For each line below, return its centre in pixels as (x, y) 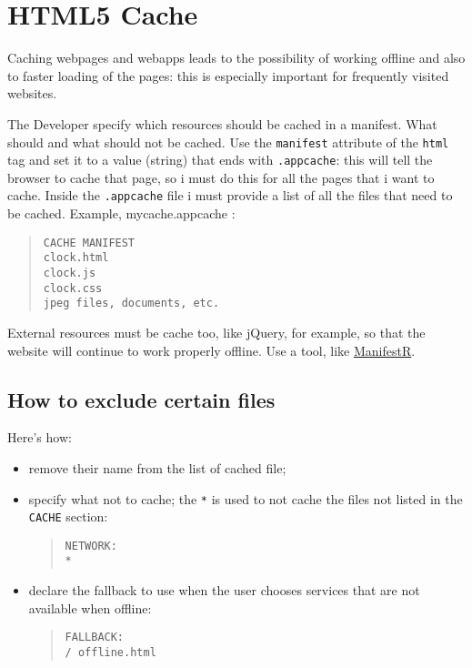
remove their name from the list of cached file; (157, 467)
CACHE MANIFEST (89, 243)
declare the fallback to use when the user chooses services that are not (224, 590)
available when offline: (90, 607)
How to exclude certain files (141, 399)
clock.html (76, 258)
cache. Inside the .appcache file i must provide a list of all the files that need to (230, 195)
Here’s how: (40, 437)
